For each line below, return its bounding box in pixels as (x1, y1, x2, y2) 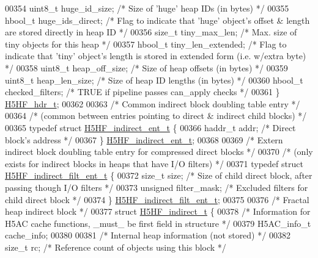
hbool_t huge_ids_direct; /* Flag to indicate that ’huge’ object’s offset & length (5, 13, 310, 26)
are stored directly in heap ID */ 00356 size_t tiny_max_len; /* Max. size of (5, 26, 297, 38)
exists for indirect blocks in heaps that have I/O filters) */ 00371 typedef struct (5, 157, 303, 170)
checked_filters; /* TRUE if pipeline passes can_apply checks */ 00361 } (5, 85, 280, 98)
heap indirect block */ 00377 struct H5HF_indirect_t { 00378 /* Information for (5, 205, 311, 218)
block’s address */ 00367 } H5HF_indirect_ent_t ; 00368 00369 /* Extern (5, 133, 283, 146)
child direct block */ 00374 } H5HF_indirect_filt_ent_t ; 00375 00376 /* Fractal (5, 193, 309, 206)
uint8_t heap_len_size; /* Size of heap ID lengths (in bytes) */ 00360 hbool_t (5, 73, 303, 86)
